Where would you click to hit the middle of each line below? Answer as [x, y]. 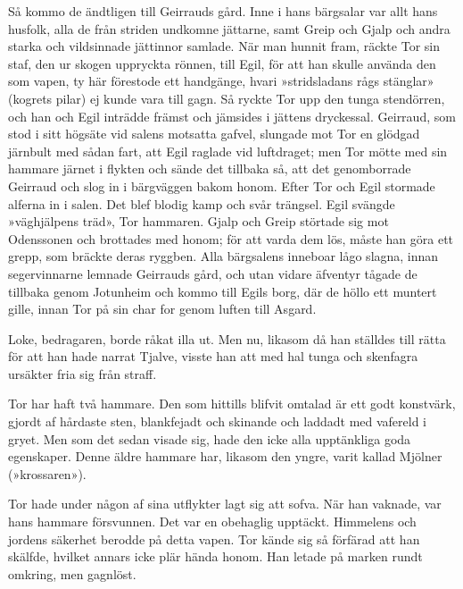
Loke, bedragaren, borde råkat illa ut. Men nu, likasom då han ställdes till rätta [227, 338]
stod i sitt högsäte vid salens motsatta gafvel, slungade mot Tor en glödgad [214, 134]
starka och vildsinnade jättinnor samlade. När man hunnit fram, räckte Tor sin [224, 46]
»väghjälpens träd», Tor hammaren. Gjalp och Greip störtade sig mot [198, 221]
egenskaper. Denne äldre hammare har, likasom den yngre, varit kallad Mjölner [225, 456]
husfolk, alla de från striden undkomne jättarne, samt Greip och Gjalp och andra [229, 28]
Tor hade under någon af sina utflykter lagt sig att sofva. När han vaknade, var [225, 504]
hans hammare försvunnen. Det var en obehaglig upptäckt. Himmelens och [212, 522]
